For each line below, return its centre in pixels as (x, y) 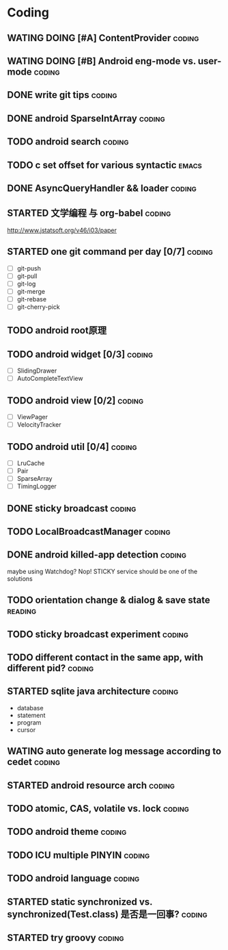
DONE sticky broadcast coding (72, 508)
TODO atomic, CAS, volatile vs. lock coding (98, 809)
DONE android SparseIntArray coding (86, 118)
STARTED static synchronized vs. (80, 902)
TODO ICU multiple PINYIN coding (79, 855)
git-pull (27, 276)
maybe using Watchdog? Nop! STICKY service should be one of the (102, 571)
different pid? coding (51, 668)
